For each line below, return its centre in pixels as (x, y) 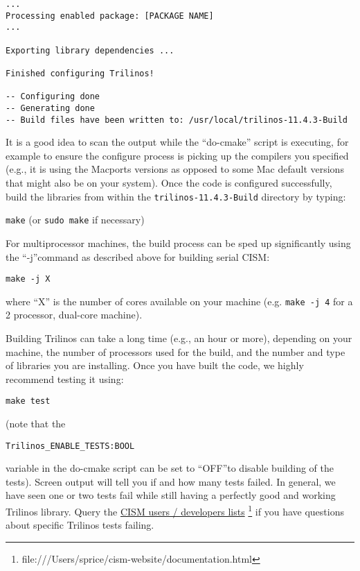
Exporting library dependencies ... (90, 50)
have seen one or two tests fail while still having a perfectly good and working (171, 495)
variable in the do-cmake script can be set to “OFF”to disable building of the (170, 468)
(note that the (36, 424)
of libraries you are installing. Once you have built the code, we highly (155, 365)
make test (28, 401)
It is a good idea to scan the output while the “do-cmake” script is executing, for (177, 142)
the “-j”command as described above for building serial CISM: (138, 256)
